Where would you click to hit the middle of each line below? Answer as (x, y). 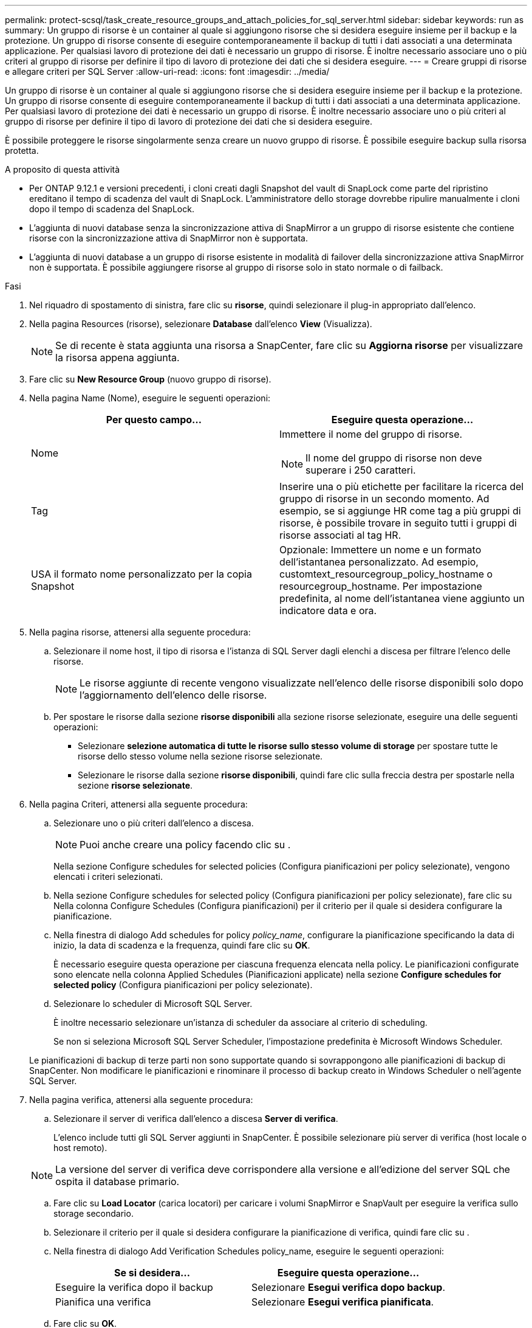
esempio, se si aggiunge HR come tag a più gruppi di (400, 511)
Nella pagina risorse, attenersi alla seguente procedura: (140, 632)
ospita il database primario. (118, 1181)
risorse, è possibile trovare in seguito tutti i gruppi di (398, 523)
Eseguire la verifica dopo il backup (134, 1287)
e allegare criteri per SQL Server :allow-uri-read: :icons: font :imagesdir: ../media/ (167, 71)
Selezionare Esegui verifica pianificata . (343, 1302)
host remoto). (80, 1148)
